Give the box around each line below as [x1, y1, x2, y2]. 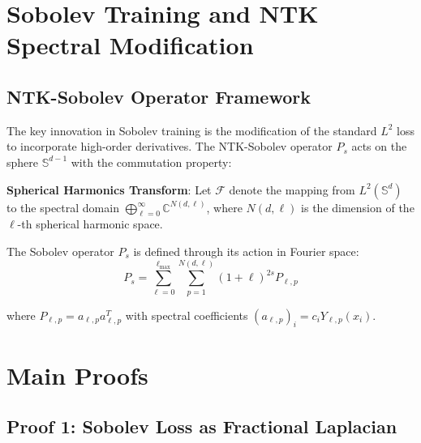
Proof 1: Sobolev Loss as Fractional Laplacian [6, 414, 397, 439]
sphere [6, 153, 39, 170]
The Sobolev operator [6, 242, 114, 259]
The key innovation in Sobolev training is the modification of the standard [6, 121, 377, 138]
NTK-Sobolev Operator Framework [6, 83, 311, 109]
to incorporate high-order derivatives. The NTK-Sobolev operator [6, 138, 333, 155]
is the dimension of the [301, 198, 415, 215]
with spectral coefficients [125, 306, 248, 323]
